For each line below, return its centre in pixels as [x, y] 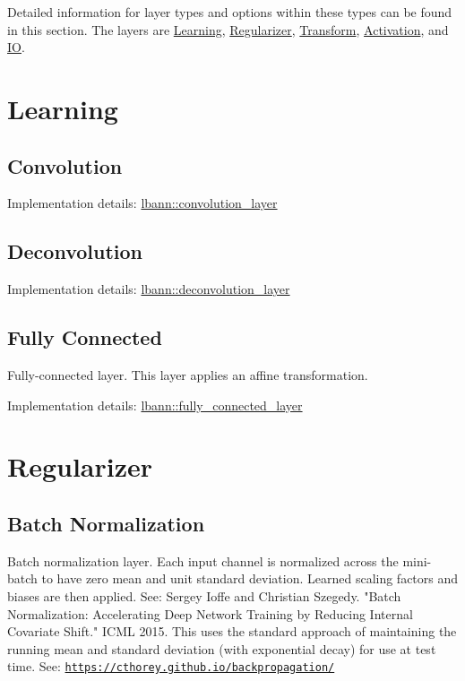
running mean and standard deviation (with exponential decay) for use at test [222, 648]
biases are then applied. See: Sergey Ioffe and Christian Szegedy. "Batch [204, 595]
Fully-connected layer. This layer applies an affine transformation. [188, 374]
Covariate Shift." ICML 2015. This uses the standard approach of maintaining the [232, 631]
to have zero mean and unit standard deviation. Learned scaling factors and [250, 578]
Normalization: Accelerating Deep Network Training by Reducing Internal [210, 613]
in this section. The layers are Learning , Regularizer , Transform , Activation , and [228, 29]
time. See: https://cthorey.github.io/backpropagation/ [171, 666]
